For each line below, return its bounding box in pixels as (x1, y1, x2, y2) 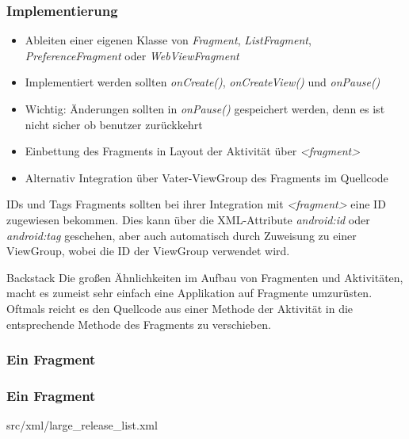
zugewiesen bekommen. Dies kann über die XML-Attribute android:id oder (6, 211, 370, 227)
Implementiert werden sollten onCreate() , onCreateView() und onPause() (25, 74, 380, 90)
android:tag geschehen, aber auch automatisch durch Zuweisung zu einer (6, 227, 357, 243)
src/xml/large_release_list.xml (6, 417, 158, 433)
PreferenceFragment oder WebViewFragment (25, 47, 239, 63)
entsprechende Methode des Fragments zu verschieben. (6, 315, 271, 332)
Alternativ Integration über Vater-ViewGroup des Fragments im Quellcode (25, 169, 388, 185)
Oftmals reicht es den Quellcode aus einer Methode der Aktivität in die (6, 300, 354, 316)
